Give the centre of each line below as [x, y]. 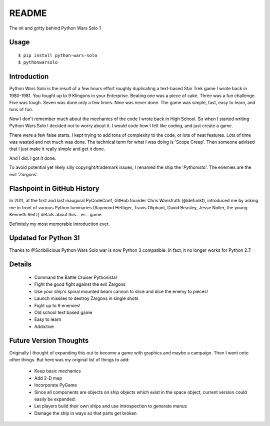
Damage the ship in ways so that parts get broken [85, 413]
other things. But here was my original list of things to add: [69, 359]
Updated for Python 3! [44, 238]
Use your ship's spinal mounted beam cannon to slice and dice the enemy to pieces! [121, 291]
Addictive [44, 326]
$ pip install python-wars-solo [58, 55]
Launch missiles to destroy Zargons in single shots [86, 298]
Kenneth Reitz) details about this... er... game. [56, 215]
